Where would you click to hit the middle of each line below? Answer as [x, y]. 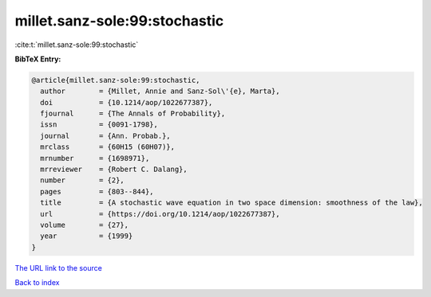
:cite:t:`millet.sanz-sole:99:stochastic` [77, 45]
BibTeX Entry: [38, 59]
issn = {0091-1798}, [99, 125]
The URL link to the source [59, 268]
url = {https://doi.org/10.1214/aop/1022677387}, [160, 214]
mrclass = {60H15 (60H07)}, [108, 147]
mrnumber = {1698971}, [95, 158]
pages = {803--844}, [97, 191]
